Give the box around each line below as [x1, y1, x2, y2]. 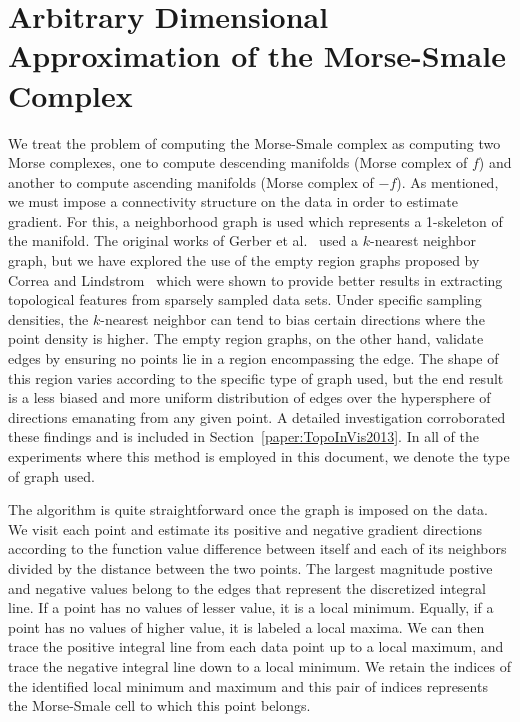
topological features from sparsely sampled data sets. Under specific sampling [8, 289, 482, 310]
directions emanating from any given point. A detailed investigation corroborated [8, 406, 506, 427]
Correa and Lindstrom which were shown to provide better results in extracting [8, 269, 503, 290]
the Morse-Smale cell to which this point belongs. [8, 695, 311, 716]
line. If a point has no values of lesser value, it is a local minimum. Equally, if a [8, 597, 494, 618]
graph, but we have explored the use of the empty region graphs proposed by [8, 250, 480, 271]
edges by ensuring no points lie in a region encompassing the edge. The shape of [8, 348, 499, 369]
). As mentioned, [396, 171, 499, 192]
